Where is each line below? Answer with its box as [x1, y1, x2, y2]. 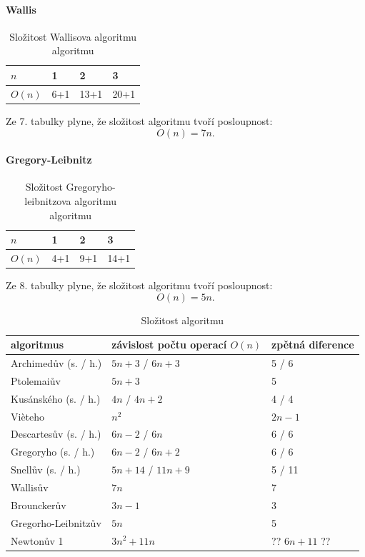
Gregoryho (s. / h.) [11, 444, 95, 459]
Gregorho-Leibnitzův [11, 515, 101, 530]
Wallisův [11, 479, 49, 494]
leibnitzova [24, 193, 71, 208]
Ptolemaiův [11, 373, 61, 388]
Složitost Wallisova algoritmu [9, 29, 137, 44]
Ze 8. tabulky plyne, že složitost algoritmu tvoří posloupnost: [6, 278, 273, 293]
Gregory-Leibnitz [6, 152, 92, 167]
